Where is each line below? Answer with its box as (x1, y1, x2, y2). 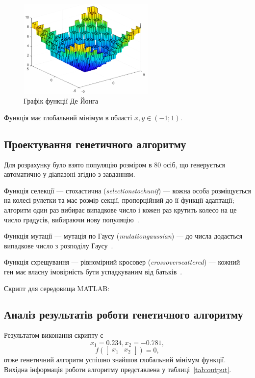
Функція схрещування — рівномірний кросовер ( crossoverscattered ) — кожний (4, 257, 240, 267)
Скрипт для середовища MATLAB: (4, 283, 109, 293)
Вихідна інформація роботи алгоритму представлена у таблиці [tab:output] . (4, 364, 231, 374)
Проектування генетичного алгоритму (4, 136, 186, 151)
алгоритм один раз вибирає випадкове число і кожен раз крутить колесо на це (4, 204, 237, 215)
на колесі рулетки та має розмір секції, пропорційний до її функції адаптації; (4, 195, 234, 205)
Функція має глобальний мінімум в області (4, 112, 132, 122)
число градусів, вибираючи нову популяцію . (4, 214, 139, 224)
